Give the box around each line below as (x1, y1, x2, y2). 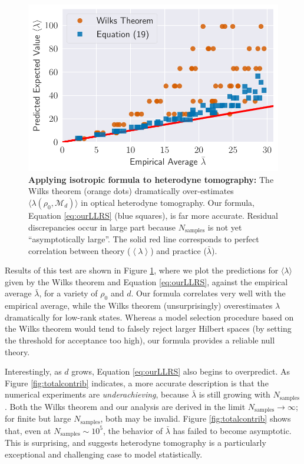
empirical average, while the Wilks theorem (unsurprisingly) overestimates (5, 299, 273, 312)
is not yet (207, 221, 242, 233)
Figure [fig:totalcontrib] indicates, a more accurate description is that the (5, 376, 269, 389)
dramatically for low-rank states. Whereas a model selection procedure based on (5, 311, 294, 323)
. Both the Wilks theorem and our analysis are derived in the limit (5, 400, 246, 412)
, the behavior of (103, 424, 163, 436)
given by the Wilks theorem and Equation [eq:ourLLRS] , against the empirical (5, 275, 288, 288)
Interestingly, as (5, 365, 62, 378)
